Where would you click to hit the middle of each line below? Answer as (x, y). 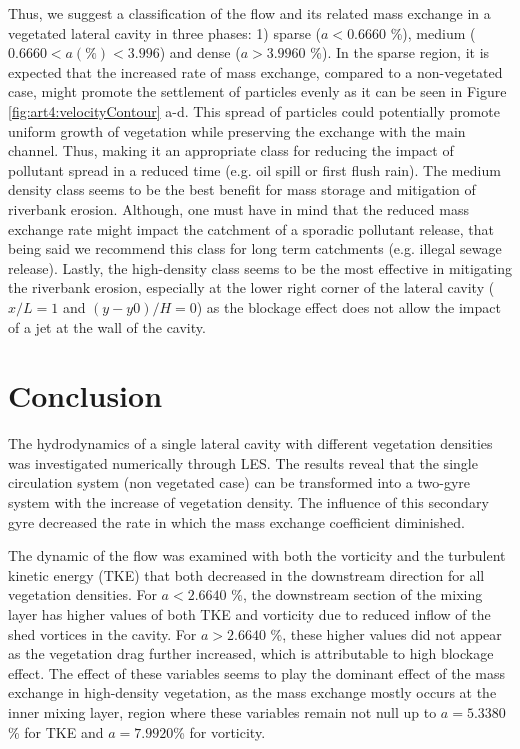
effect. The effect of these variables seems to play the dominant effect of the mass (256, 672)
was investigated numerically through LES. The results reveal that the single (243, 462)
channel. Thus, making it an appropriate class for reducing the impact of (231, 150)
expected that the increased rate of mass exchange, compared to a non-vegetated (255, 71)
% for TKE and (56, 731)
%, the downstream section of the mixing (357, 594)
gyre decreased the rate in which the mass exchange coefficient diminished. (236, 521)
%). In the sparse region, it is (400, 52)
